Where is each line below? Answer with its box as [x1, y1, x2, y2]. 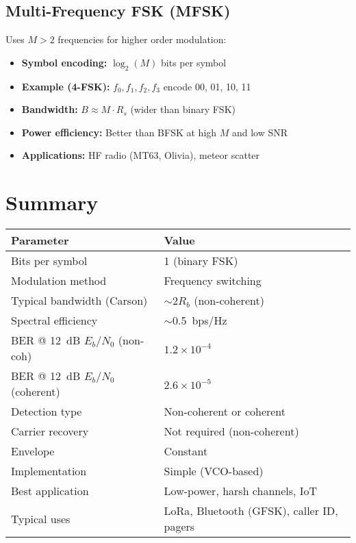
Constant [164, 443, 208, 459]
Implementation [11, 463, 87, 479]
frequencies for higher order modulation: [58, 32, 227, 47]
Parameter [11, 232, 69, 249]
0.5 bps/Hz [172, 312, 227, 329]
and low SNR [231, 125, 288, 139]
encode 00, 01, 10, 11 [163, 79, 251, 93]
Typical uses [11, 510, 71, 527]
